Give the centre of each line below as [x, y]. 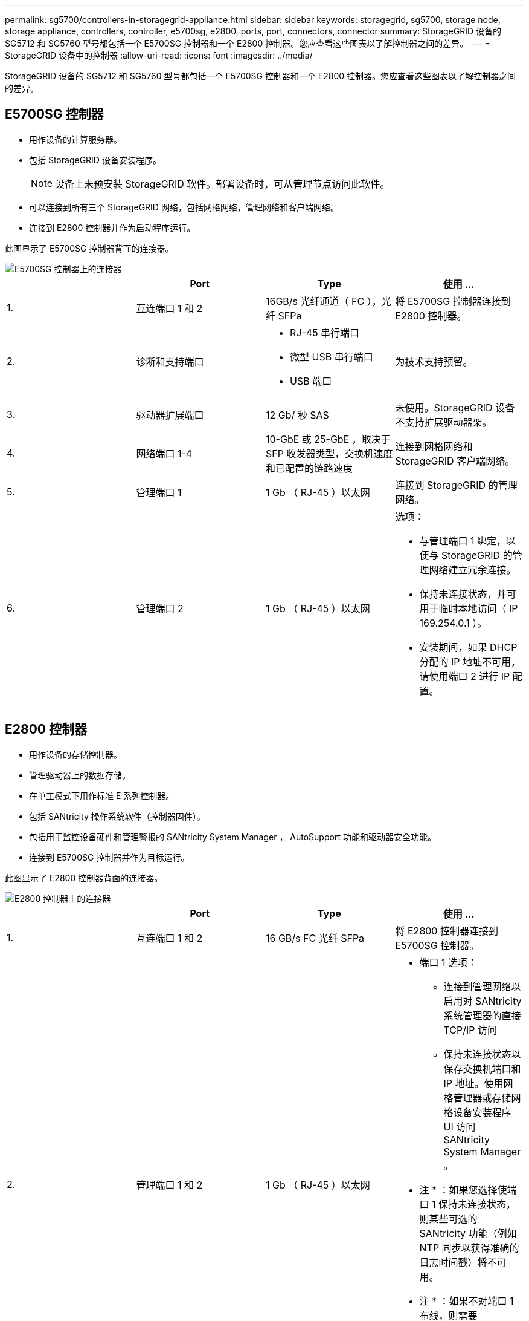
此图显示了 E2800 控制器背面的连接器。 [84, 878]
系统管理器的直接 [482, 1015]
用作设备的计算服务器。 [75, 139]
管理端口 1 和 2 [169, 1185]
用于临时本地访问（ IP [469, 608]
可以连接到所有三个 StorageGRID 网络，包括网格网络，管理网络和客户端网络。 [184, 207]
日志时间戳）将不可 [463, 1262]
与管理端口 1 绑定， [463, 540]
